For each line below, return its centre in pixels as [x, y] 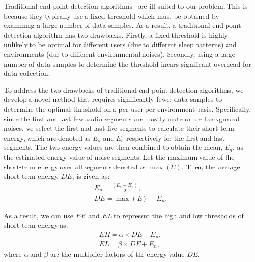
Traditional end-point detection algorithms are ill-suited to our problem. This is [126, 6]
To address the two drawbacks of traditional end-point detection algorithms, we [124, 89]
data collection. [27, 73]
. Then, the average [211, 166]
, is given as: [91, 176]
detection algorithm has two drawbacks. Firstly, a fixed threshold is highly [116, 35]
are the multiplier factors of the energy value [117, 254]
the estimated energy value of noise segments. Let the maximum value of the [119, 156]
